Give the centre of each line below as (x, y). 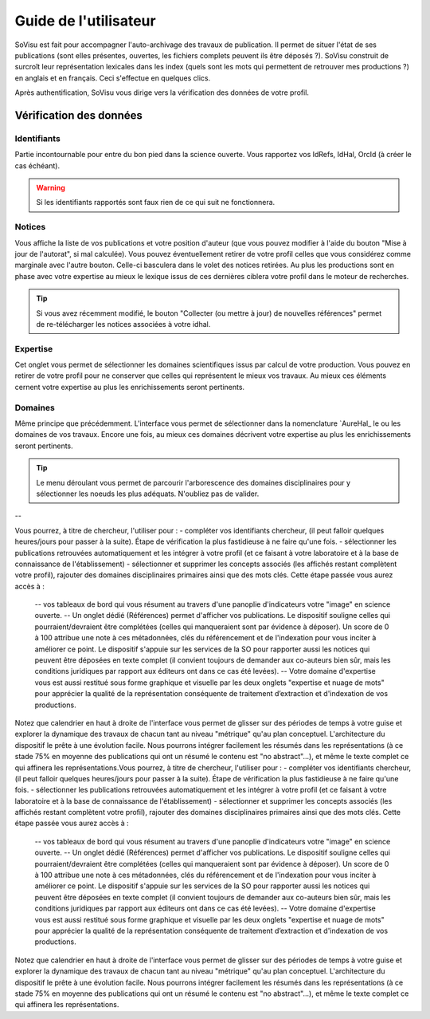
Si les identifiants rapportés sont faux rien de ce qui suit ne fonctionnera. (156, 203)
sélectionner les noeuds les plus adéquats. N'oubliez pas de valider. (148, 494)
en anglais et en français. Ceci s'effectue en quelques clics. (113, 78)
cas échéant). (37, 165)
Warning (51, 188)
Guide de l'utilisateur (85, 21)
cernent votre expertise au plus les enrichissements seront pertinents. (130, 387)
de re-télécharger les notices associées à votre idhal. (123, 324)
